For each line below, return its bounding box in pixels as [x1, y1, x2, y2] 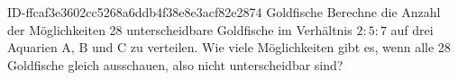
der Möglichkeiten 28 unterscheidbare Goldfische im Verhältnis [7, 20, 353, 39]
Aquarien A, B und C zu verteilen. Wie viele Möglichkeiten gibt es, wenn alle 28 [7, 38, 451, 57]
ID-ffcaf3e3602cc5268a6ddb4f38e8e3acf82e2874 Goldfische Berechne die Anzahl [7, 3, 441, 21]
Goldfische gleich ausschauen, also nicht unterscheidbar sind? [7, 55, 343, 74]
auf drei [390, 20, 434, 39]
